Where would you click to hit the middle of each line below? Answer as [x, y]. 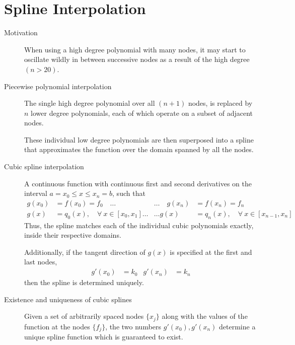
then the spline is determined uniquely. [84, 282]
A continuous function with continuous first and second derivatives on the [138, 183]
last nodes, [41, 262]
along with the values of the [205, 316]
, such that [129, 193]
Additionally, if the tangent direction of [85, 252]
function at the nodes [57, 326]
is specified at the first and [211, 252]
